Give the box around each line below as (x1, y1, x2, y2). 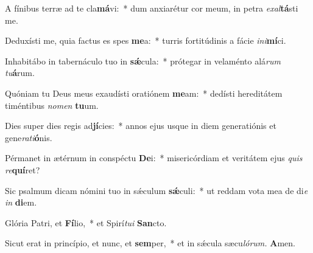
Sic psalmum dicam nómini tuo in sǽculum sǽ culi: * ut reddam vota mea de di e (5, 184, 308, 196)
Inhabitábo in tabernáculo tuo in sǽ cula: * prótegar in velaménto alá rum (5, 54, 281, 67)
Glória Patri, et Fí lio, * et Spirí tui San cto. (5, 216, 167, 229)
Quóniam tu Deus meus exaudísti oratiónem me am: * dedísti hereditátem (5, 86, 283, 99)
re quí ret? (5, 163, 40, 176)
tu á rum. (5, 66, 35, 79)
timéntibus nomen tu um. (5, 99, 99, 111)
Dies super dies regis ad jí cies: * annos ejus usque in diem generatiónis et (5, 119, 276, 132)
